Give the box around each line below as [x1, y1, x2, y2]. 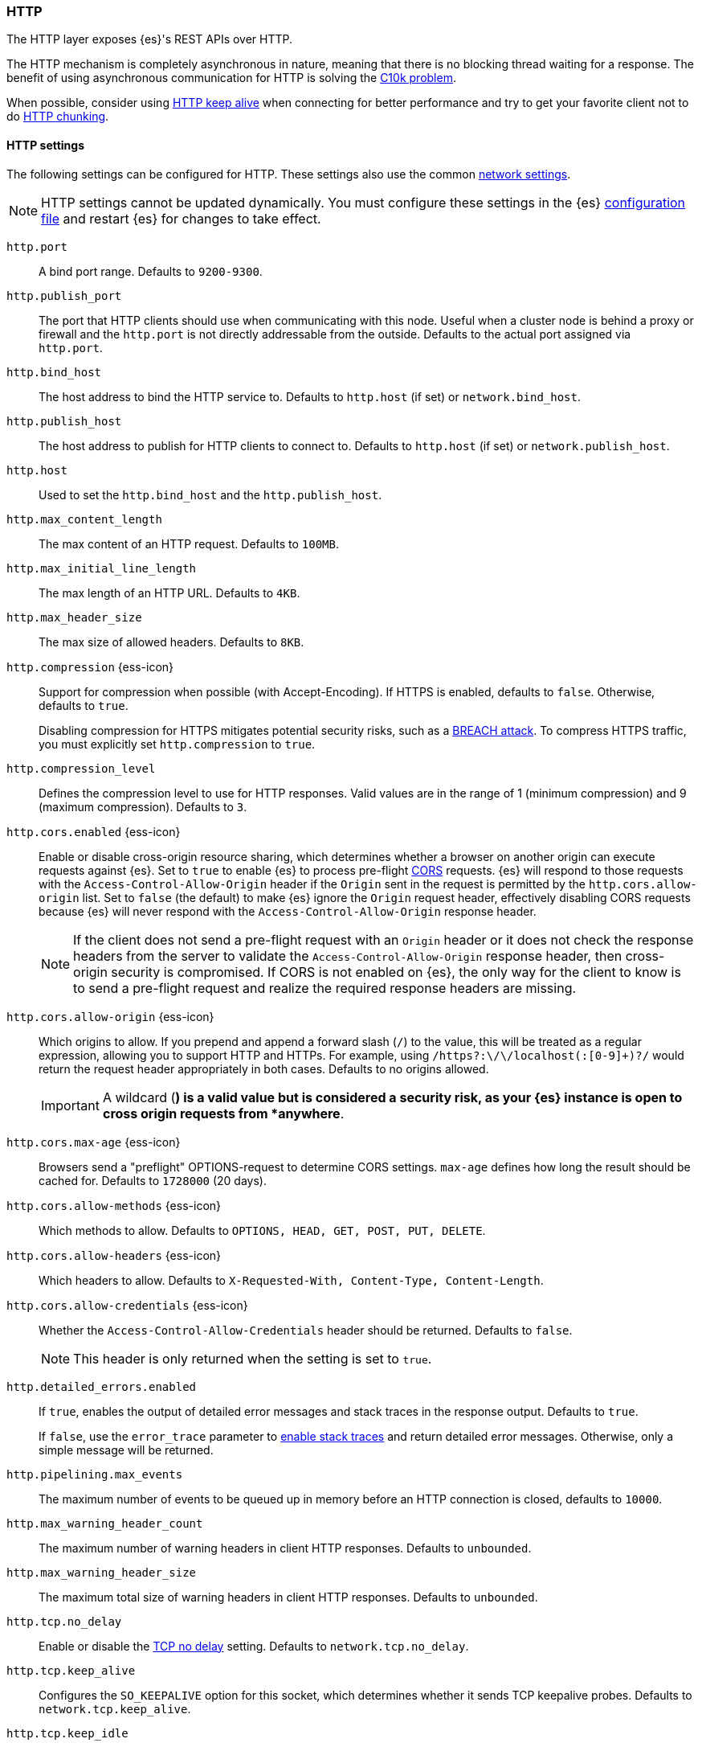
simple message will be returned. [39, 1442, 214, 1457]
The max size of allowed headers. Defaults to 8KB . [39, 634, 304, 649]
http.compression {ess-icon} [6, 659, 174, 674]
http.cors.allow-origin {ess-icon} [6, 1009, 214, 1023]
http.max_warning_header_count [6, 1516, 203, 1530]
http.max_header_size [6, 610, 142, 624]
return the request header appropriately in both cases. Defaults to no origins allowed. [39, 1061, 489, 1076]
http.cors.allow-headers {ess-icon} [6, 1248, 222, 1262]
